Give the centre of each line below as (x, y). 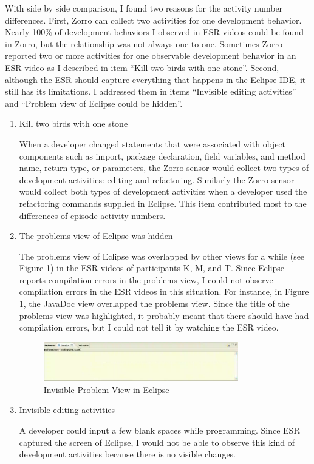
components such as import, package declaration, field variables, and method (162, 156)
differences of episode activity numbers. (92, 215)
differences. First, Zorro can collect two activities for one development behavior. (153, 20)
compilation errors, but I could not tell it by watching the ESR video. (149, 327)
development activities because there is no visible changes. (128, 454)
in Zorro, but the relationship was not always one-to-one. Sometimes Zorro (144, 43)
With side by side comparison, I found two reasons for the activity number (144, 8)
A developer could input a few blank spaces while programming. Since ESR (159, 430)
